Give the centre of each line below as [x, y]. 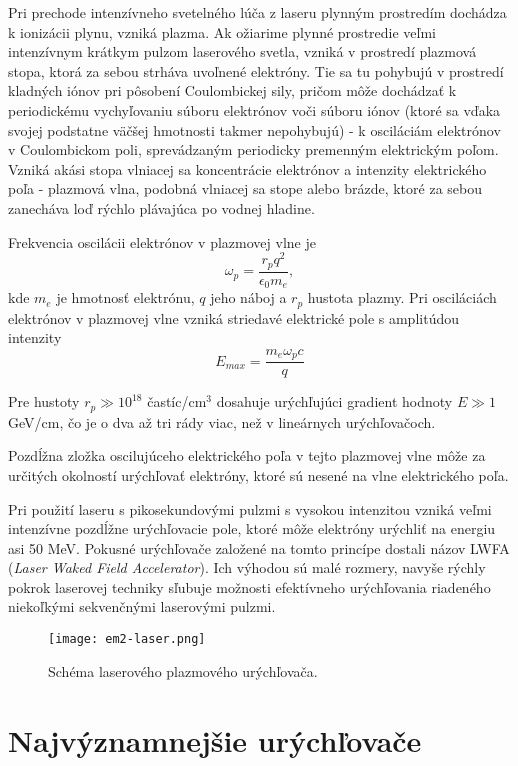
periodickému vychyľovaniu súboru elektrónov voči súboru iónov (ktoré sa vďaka [254, 109]
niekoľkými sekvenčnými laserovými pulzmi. [142, 606]
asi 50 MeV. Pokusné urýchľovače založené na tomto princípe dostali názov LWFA [259, 547]
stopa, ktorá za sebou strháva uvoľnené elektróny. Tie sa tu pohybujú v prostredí [256, 70]
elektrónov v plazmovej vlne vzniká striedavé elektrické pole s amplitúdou [233, 317]
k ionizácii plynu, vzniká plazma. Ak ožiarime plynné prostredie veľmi [222, 31]
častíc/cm [177, 401]
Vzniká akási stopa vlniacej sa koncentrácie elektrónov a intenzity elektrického [247, 168]
